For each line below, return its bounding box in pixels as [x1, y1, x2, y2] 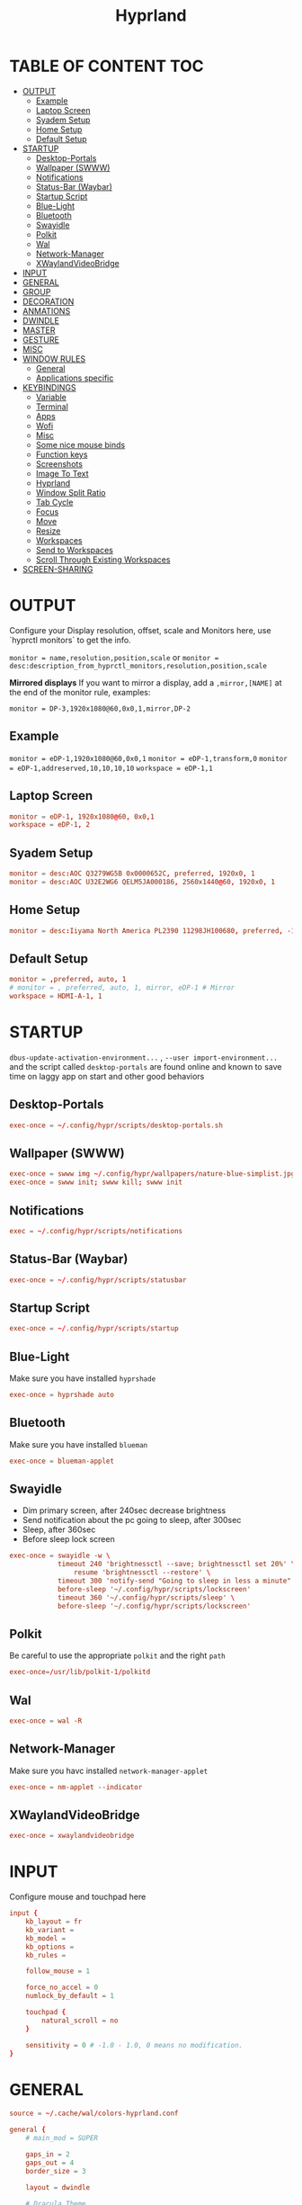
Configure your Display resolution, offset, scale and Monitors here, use [9, 624, 271, 635]
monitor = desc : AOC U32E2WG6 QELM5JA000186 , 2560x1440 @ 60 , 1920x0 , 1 [9, 877, 276, 886]
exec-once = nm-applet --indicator [9, 1782, 143, 1791]
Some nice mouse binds [35, 439, 126, 450]
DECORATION [22, 296, 75, 307]
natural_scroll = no [41, 2016, 119, 2025]
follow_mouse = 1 [25, 1967, 91, 1976]
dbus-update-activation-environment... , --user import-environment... [9, 1052, 279, 1062]
